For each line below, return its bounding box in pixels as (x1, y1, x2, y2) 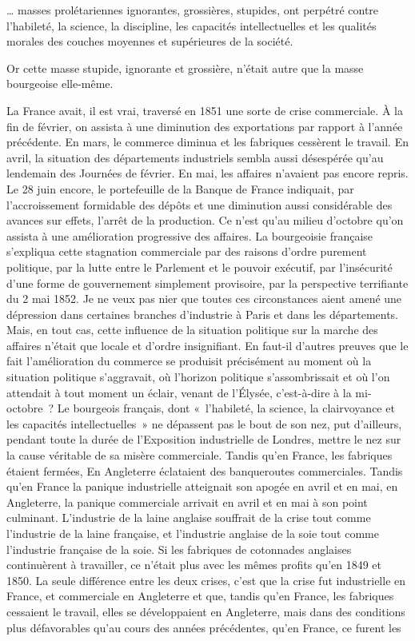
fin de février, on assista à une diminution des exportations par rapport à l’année (6, 117, 403, 134)
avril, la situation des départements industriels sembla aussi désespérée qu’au (6, 149, 384, 165)
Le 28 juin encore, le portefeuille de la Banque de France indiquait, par (6, 180, 354, 197)
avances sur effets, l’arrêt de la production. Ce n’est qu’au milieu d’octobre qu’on (6, 212, 404, 229)
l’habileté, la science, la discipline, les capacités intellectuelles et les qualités (6, 17, 377, 34)
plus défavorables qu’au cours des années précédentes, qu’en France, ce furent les (6, 619, 401, 635)
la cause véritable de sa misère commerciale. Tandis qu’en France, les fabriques (6, 447, 393, 464)
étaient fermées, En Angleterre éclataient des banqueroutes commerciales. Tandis (6, 462, 403, 479)
